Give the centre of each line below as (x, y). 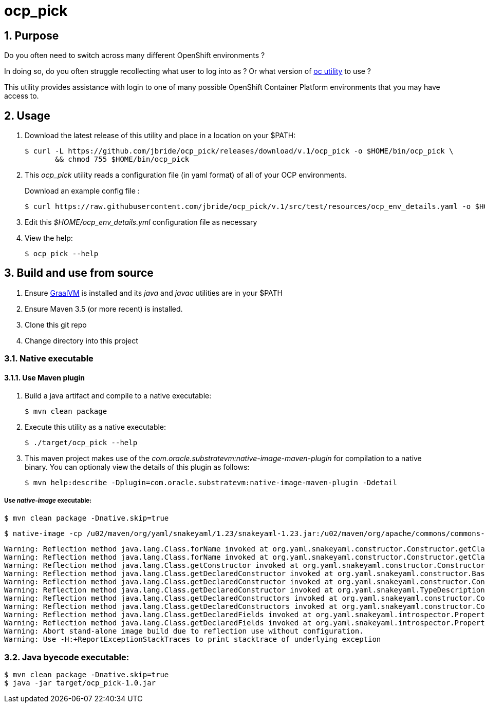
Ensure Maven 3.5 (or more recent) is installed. (104, 309)
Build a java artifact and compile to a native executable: (118, 396)
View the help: (49, 238)
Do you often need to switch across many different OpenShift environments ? (135, 55)
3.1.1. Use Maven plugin (45, 377)
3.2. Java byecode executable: (67, 657)
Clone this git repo (56, 324)
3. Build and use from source (79, 273)
